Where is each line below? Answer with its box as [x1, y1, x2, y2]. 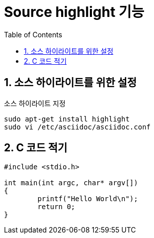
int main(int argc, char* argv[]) [4, 179, 138, 187]
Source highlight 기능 [4, 3, 145, 20]
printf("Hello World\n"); [37, 195, 138, 203]
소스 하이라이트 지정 [4, 99, 66, 108]
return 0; [37, 203, 76, 211]
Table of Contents [4, 30, 63, 39]
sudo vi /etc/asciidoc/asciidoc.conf [4, 122, 151, 131]
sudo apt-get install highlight [4, 115, 130, 123]
